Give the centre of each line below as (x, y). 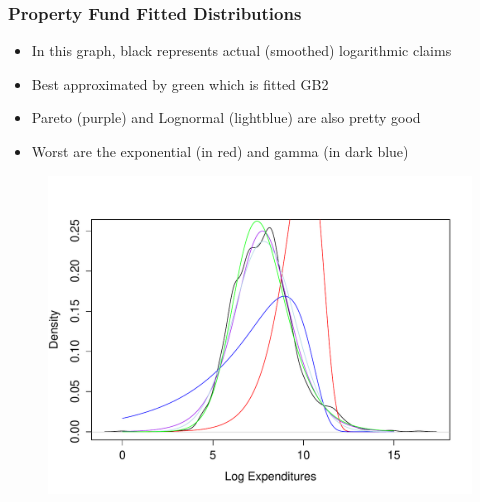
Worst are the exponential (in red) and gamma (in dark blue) (220, 151)
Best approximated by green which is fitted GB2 (180, 83)
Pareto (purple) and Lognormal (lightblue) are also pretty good (226, 117)
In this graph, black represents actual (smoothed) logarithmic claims (241, 50)
